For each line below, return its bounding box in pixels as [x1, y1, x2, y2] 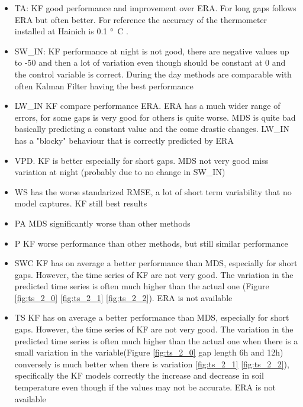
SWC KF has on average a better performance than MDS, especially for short [14, 257, 298, 269]
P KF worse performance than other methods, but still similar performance [14, 237, 288, 249]
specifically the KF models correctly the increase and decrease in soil [14, 369, 264, 382]
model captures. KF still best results [14, 197, 147, 209]
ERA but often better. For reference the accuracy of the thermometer [14, 13, 267, 25]
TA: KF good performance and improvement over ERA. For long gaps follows [14, 2, 296, 14]
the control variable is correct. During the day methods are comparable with [14, 67, 292, 80]
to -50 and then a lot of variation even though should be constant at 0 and [14, 56, 286, 69]
